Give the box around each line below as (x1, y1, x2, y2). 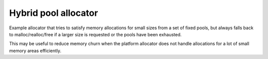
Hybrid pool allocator (9, 7, 98, 18)
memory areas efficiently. (9, 48, 62, 54)
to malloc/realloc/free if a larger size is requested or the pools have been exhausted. (9, 31, 182, 37)
